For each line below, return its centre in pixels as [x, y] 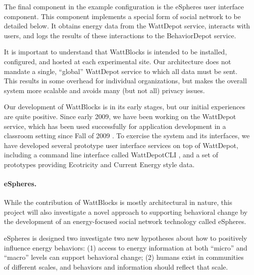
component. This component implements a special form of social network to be [122, 16]
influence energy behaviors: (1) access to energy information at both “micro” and [126, 247]
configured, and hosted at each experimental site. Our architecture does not [118, 61]
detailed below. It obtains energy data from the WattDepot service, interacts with [127, 26]
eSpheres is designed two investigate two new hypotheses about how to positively [126, 238]
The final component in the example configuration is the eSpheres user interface [124, 6]
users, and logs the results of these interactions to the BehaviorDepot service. [120, 35]
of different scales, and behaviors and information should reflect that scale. [116, 266]
